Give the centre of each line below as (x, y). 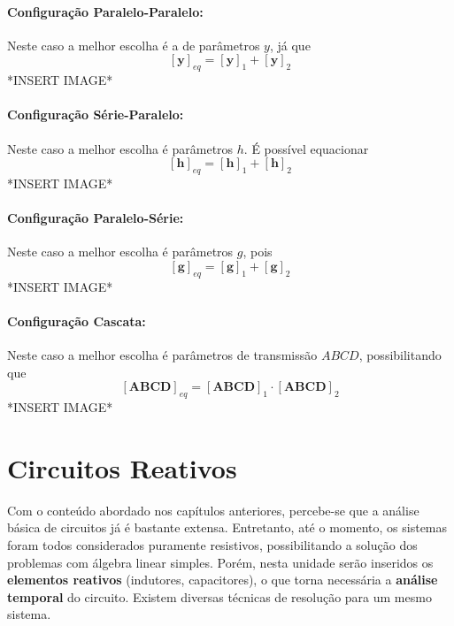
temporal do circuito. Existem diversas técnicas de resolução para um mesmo (219, 596)
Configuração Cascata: (77, 321)
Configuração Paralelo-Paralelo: (105, 11)
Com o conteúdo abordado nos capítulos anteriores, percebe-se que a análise (213, 510)
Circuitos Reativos (122, 467)
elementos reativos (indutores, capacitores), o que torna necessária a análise (223, 580)
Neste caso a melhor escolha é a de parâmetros (134, 45)
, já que (290, 45)
